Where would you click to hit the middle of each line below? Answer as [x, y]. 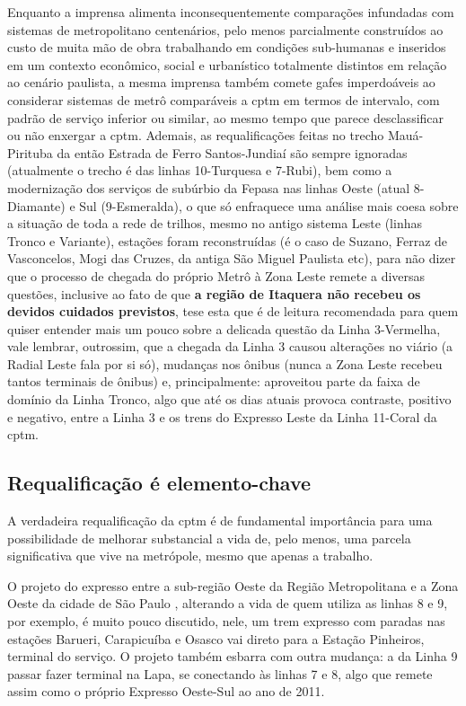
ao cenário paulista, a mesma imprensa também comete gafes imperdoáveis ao [221, 82]
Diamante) [36, 205]
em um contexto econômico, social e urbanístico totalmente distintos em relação [227, 64]
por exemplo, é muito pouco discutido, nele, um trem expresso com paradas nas [226, 621]
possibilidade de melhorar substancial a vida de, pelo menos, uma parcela [209, 538]
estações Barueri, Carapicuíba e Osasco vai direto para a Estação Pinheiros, [216, 638]
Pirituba [30, 152]
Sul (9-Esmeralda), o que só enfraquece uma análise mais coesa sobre [269, 205]
